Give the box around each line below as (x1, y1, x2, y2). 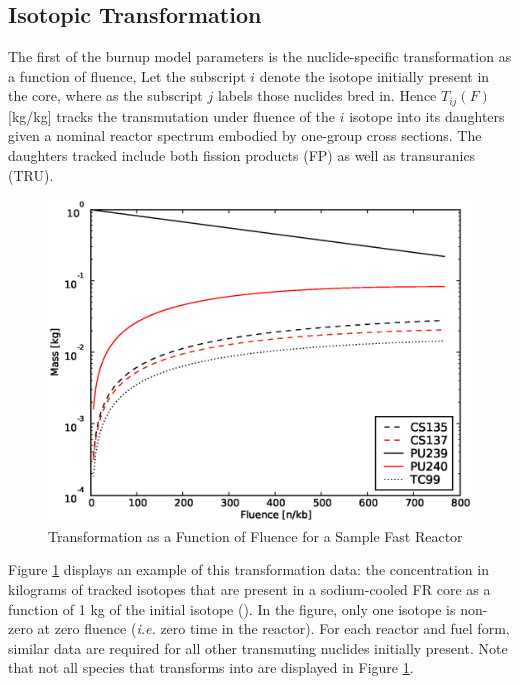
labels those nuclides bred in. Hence (217, 85, 437, 106)
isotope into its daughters (349, 105, 505, 126)
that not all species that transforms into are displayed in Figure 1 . (8, 657, 414, 678)
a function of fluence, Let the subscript (8, 65, 246, 86)
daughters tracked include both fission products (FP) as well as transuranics (8, 145, 476, 166)
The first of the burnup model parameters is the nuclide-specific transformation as (8, 46, 512, 67)
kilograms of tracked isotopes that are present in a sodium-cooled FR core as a (8, 578, 491, 599)
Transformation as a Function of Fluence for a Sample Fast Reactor (48, 525, 463, 546)
